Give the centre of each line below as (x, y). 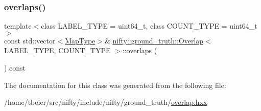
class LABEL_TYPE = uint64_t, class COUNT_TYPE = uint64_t (149, 26)
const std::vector (30, 40)
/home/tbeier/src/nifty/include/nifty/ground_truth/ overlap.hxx (106, 102)
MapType (80, 40)
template (18, 26)
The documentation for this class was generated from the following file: (115, 85)
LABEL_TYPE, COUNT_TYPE (57, 50)
